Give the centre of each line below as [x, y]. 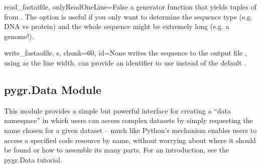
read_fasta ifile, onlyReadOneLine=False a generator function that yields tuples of [130, 6]
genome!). [19, 36]
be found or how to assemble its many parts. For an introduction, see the [116, 150]
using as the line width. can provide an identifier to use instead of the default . [125, 62]
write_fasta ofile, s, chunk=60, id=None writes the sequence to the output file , [125, 53]
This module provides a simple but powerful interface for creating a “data [117, 110]
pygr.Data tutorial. [33, 159]
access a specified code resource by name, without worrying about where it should [130, 140]
